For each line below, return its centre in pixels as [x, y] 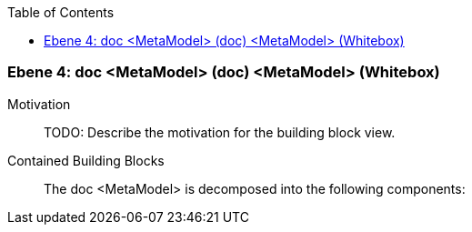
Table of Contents [61, 12]
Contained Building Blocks [86, 160]
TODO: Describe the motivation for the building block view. [220, 132]
